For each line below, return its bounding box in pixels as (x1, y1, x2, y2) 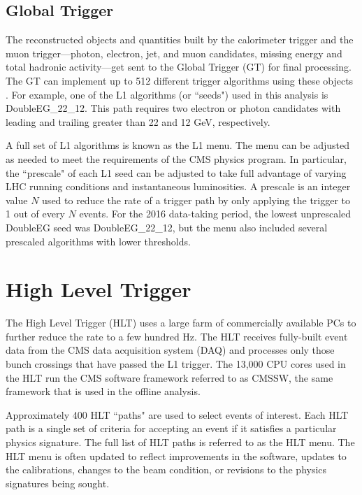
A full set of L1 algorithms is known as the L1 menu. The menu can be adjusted (6, 138, 349, 152)
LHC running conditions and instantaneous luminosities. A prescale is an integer (6, 179, 351, 194)
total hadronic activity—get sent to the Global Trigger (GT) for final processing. (6, 59, 352, 74)
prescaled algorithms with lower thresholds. (6, 234, 191, 248)
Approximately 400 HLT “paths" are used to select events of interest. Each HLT (6, 407, 349, 422)
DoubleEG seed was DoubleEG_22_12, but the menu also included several (6, 220, 328, 234)
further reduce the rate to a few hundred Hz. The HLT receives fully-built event (6, 329, 348, 343)
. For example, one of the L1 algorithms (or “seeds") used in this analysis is (6, 87, 328, 101)
